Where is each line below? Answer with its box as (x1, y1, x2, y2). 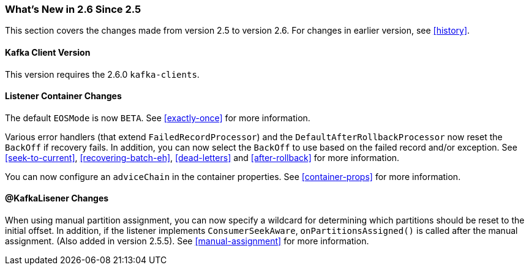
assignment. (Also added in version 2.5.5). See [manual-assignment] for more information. (5, 236, 369, 247)
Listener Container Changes (5, 91, 122, 102)
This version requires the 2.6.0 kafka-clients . (5, 69, 200, 80)
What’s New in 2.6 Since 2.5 (5, 3, 141, 15)
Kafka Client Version (5, 47, 91, 58)
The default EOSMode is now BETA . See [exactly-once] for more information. (5, 112, 310, 123)
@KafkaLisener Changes (5, 193, 109, 204)
